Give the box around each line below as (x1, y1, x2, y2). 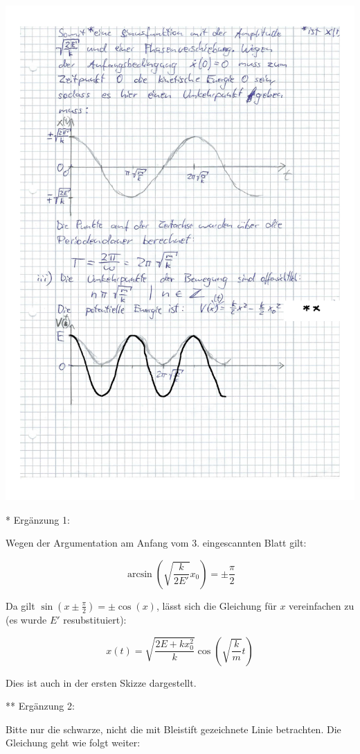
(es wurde (6, 612, 47, 626)
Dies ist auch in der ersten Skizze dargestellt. (6, 675, 197, 689)
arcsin (127, 569, 152, 579)
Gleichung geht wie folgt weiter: (6, 735, 141, 750)
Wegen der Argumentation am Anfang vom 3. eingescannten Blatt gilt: (6, 535, 307, 550)
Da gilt (6, 598, 35, 612)
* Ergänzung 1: (6, 512, 70, 526)
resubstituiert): (63, 612, 127, 626)
